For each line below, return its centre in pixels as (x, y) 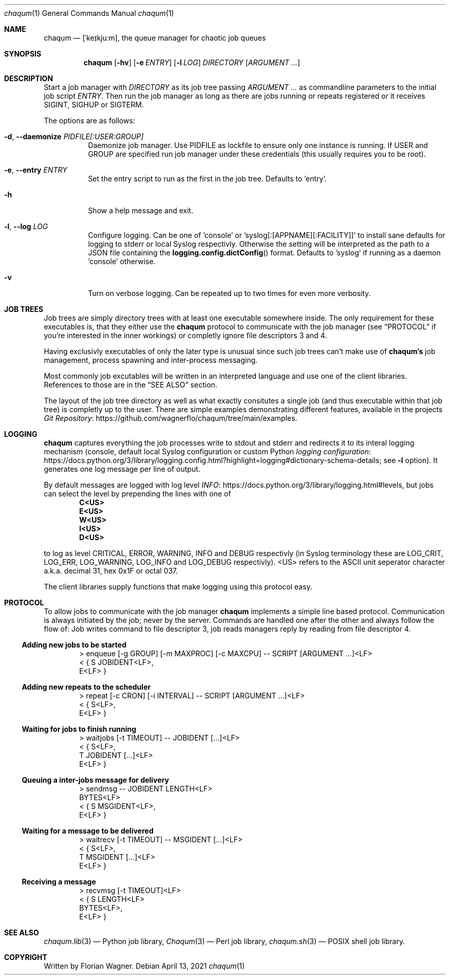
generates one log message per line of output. (122, 469)
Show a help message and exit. (141, 210)
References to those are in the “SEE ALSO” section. (130, 385)
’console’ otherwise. (122, 261)
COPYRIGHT (26, 957)
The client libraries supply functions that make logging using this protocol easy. (178, 587)
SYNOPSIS (23, 54)
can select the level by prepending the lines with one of (137, 494)
